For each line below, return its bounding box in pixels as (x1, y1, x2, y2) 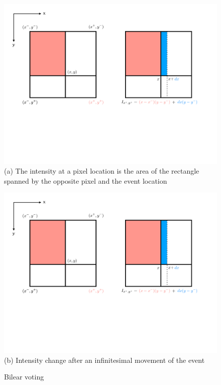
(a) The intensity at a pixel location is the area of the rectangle (4, 166, 199, 176)
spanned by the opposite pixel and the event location (4, 175, 167, 186)
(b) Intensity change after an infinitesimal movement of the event (4, 354, 205, 365)
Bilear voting (4, 371, 44, 382)
